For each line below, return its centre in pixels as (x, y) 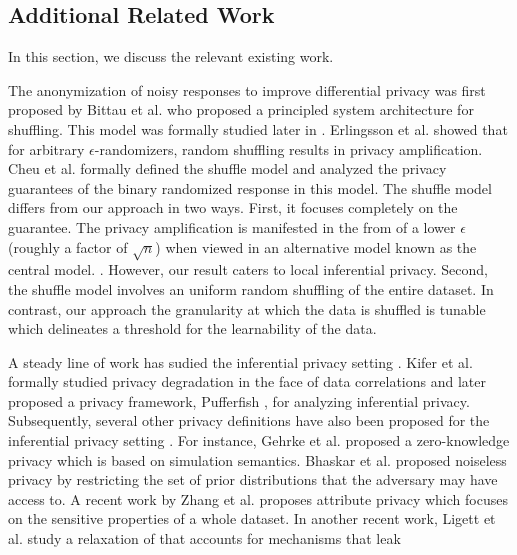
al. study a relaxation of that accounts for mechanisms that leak (204, 538)
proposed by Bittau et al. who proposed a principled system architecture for (241, 109)
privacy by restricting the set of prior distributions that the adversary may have (253, 479)
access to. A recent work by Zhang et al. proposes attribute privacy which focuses (258, 498)
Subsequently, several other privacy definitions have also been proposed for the (249, 420)
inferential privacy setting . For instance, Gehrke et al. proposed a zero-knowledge (259, 440)
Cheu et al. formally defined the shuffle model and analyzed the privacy (227, 168)
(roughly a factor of (68, 246)
